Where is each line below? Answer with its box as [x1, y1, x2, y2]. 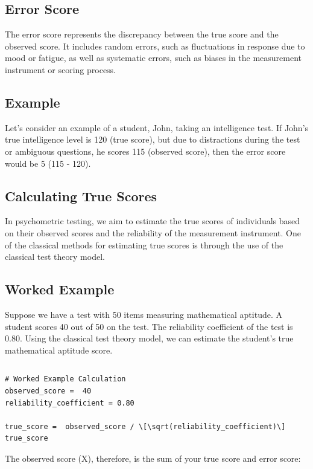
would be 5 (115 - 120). [5, 157, 91, 169]
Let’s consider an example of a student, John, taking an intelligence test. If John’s [5, 121, 309, 134]
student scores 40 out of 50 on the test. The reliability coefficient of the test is [5, 320, 293, 332]
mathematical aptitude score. [5, 343, 113, 356]
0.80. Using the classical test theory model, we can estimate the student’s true [5, 332, 294, 344]
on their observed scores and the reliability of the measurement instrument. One [5, 226, 301, 239]
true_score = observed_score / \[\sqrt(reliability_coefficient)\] [5, 422, 286, 431]
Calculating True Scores [5, 186, 157, 205]
